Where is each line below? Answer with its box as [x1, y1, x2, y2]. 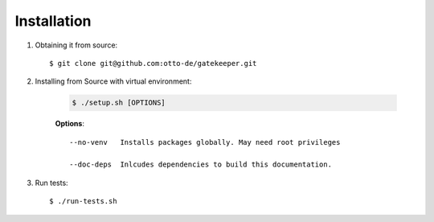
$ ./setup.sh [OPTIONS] [72, 98, 166, 108]
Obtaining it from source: [35, 40, 118, 50]
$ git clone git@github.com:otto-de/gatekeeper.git [49, 59, 257, 68]
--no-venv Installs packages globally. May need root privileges [69, 138, 341, 146]
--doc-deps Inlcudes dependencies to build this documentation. [69, 160, 333, 169]
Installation [14, 12, 92, 30]
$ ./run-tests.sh [49, 197, 117, 206]
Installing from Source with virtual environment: [35, 76, 192, 86]
